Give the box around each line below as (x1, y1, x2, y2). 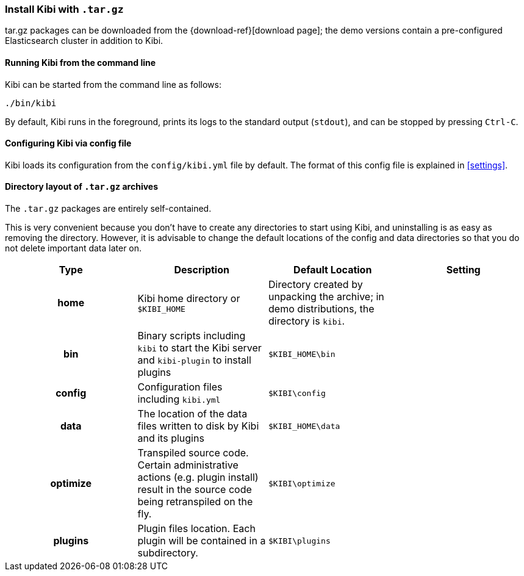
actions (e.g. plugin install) (137, 471, 259, 484)
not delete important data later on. (5, 243, 142, 254)
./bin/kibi (5, 98, 57, 108)
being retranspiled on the (137, 495, 253, 508)
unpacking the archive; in (268, 290, 384, 303)
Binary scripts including (137, 329, 246, 342)
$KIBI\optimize (268, 478, 336, 488)
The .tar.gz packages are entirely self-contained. (5, 203, 212, 214)
